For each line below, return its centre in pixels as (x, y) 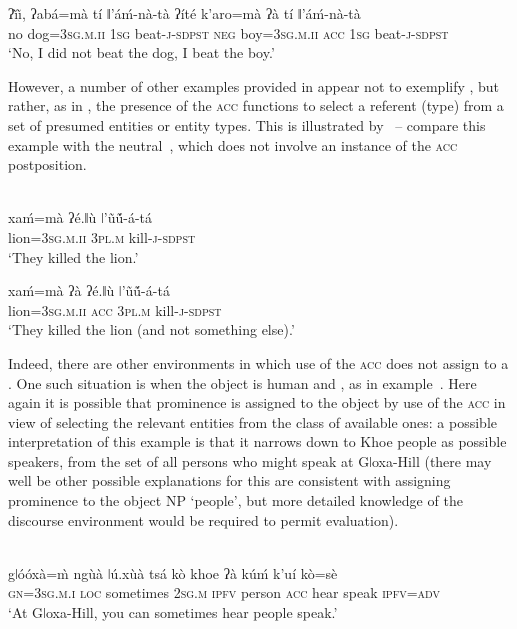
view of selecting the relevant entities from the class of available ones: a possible (252, 421)
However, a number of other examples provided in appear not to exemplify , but (254, 85)
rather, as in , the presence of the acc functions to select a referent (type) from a (256, 105)
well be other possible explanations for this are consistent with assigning (229, 480)
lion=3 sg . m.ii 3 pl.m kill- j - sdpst (102, 236)
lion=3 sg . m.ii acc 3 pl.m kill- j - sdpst (115, 309)
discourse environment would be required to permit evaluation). (203, 519)
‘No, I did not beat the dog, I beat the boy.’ (141, 52)
